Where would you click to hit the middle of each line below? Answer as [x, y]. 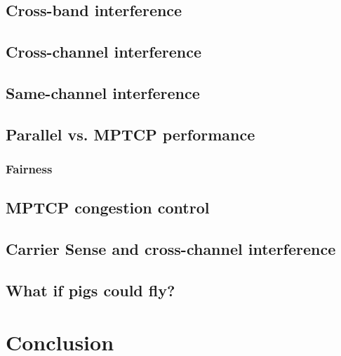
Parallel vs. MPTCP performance [131, 134]
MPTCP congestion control [108, 207]
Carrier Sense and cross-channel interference [171, 249]
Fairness [29, 169]
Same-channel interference [103, 92]
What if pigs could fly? [91, 290]
